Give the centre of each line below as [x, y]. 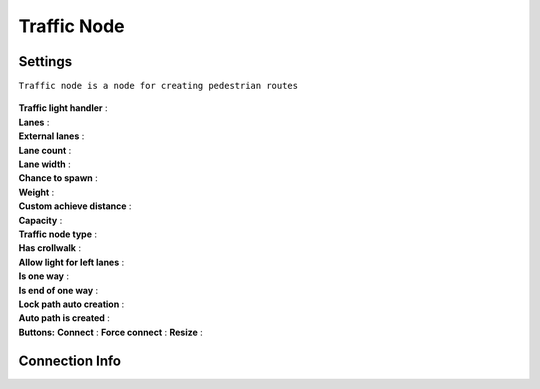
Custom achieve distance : [75, 206]
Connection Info [70, 360]
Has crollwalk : [50, 248]
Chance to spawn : [58, 178]
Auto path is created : [64, 318]
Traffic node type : [58, 234]
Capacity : [40, 220]
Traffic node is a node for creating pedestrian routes [158, 86]
